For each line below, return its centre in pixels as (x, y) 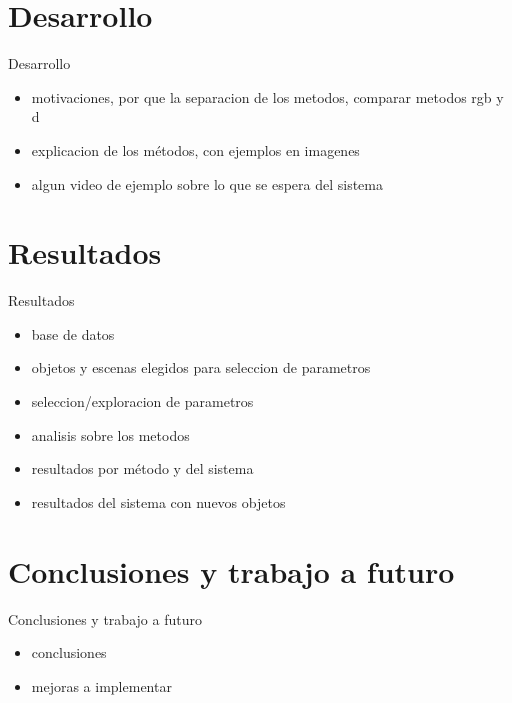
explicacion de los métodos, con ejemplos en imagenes (195, 149)
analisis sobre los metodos (110, 434)
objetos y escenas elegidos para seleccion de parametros (201, 367)
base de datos (73, 333)
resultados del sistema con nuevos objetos (158, 501)
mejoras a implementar (101, 685)
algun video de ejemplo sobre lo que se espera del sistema (207, 183)
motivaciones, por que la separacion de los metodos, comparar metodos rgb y (267, 96)
